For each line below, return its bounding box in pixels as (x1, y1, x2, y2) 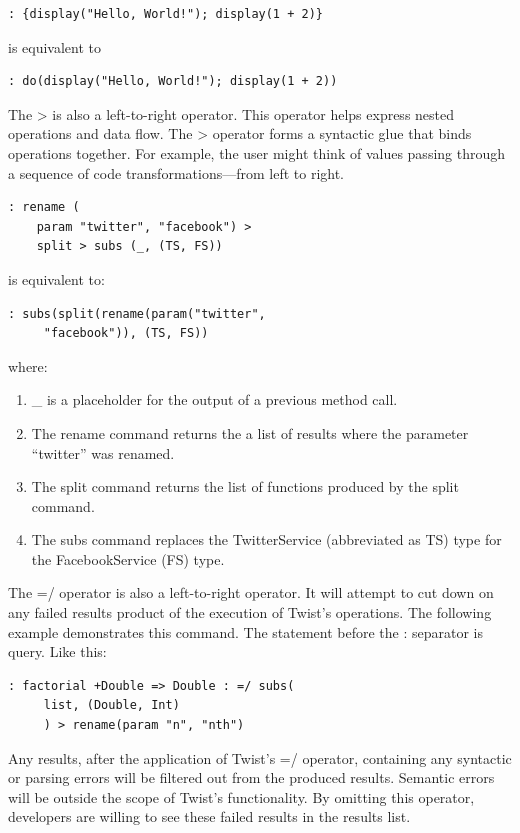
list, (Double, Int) (43, 698, 180, 713)
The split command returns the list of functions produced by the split (31, 476, 459, 497)
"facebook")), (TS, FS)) (43, 326, 209, 341)
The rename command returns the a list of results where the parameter (31, 422, 469, 443)
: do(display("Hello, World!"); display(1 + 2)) (8, 74, 338, 89)
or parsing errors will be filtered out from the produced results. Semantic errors (8, 767, 495, 788)
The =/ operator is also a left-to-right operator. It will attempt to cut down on (8, 582, 494, 603)
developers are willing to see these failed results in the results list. (8, 806, 411, 827)
